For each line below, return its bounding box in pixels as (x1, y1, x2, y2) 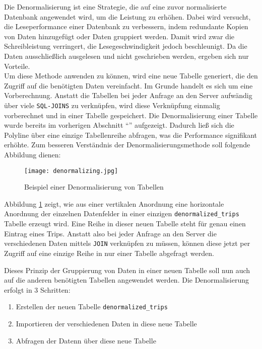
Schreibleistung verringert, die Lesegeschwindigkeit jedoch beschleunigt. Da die (4, 41, 247, 51)
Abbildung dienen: (4, 149, 61, 159)
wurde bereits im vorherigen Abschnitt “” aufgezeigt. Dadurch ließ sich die (4, 120, 234, 130)
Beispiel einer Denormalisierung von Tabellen (24, 182, 164, 192)
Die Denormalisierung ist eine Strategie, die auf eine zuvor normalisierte (4, 2, 227, 12)
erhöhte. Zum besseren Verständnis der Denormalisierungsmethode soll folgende (4, 139, 250, 150)
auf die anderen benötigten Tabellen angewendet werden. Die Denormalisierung (4, 275, 249, 285)
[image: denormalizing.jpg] (24, 167, 118, 175)
